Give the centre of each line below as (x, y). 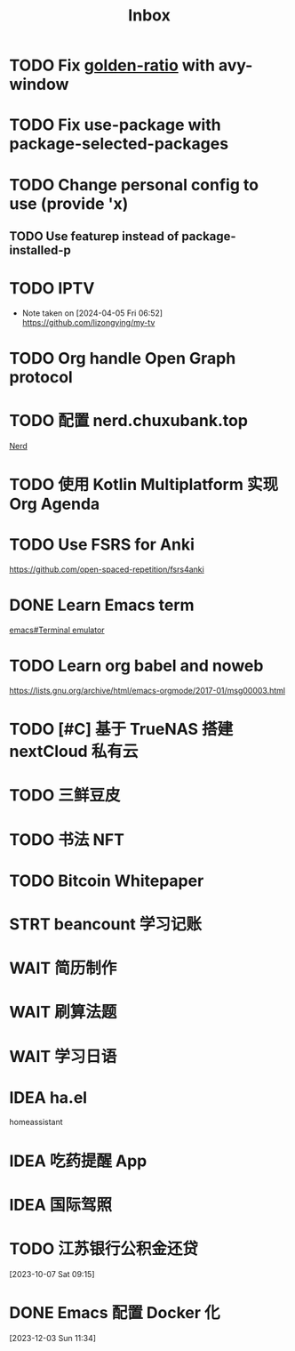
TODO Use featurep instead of (94, 236)
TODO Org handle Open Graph (123, 359)
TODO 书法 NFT (67, 839)
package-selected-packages (119, 144)
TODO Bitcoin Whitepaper (107, 881)
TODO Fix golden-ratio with (112, 65)
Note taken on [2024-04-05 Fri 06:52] (92, 313)
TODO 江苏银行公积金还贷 (104, 1249)
